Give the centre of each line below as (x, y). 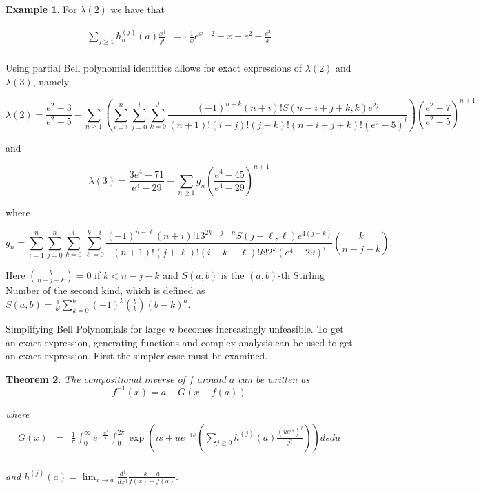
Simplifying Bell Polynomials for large (86, 329)
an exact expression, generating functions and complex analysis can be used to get (179, 342)
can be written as (274, 378)
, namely (51, 81)
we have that (138, 9)
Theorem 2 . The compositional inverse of (95, 378)
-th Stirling (301, 275)
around (211, 378)
